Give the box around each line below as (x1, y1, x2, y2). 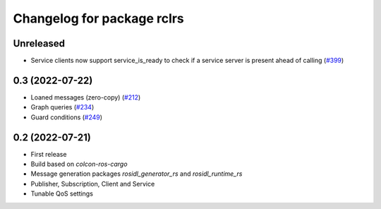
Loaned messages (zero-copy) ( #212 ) (30, 92, 141, 102)
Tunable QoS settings (30, 189, 93, 198)
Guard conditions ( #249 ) (30, 113, 102, 121)
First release (30, 150, 67, 158)
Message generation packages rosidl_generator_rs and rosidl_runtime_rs (30, 169, 243, 178)
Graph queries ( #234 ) (30, 103, 95, 112)
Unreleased (13, 37, 66, 49)
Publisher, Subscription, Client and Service (30, 179, 155, 188)
